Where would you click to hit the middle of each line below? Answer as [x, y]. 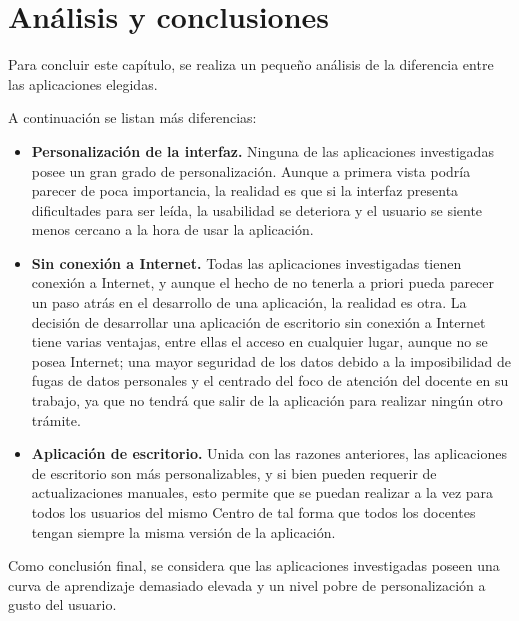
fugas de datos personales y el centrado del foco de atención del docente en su [270, 380]
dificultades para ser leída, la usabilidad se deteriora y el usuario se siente [257, 209]
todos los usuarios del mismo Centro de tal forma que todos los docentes [253, 512]
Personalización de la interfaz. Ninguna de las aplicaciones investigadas [262, 150]
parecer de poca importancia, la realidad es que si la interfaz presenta [245, 190]
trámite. [56, 419]
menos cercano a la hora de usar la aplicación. [172, 229]
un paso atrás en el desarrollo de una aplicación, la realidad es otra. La [249, 302]
